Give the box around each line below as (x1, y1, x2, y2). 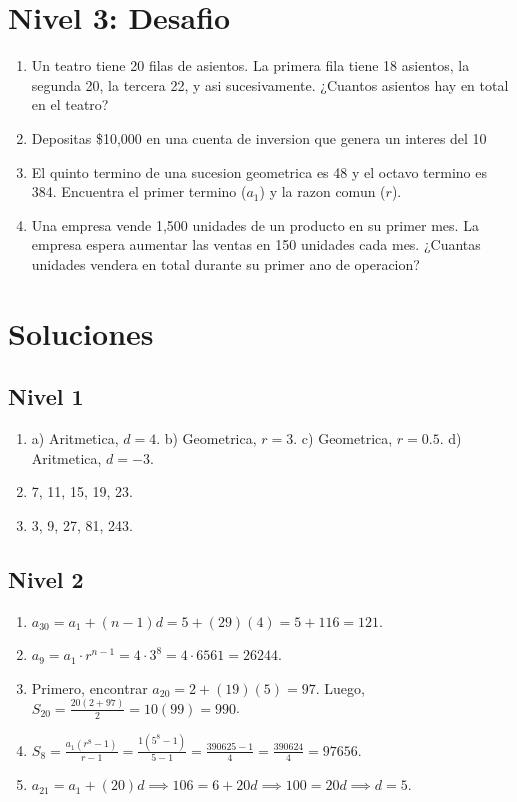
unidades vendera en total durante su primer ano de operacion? (31, 253, 420, 274)
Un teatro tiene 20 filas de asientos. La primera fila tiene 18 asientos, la (31, 55, 470, 76)
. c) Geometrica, (293, 428, 393, 449)
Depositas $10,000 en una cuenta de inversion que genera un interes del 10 (31, 127, 487, 148)
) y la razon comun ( (259, 181, 386, 202)
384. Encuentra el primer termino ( (31, 181, 247, 202)
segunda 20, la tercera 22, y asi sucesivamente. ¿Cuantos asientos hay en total (31, 74, 509, 95)
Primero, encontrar (31, 677, 148, 698)
